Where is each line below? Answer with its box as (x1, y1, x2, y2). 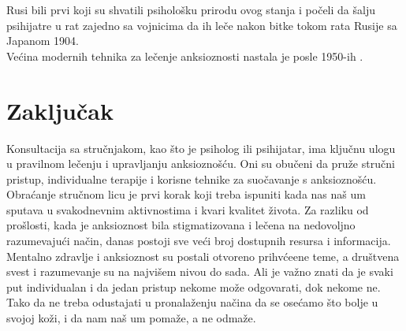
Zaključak (6, 94, 114, 126)
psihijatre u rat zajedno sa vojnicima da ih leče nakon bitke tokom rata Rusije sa (6, 17, 397, 33)
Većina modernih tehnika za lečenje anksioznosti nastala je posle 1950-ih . (6, 47, 363, 64)
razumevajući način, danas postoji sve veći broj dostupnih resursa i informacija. (6, 232, 391, 249)
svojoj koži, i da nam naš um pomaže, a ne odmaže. (6, 310, 256, 326)
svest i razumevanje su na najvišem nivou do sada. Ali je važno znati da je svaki (6, 263, 393, 280)
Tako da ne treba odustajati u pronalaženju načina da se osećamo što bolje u (6, 294, 378, 311)
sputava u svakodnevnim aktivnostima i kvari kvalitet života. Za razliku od (6, 201, 369, 218)
